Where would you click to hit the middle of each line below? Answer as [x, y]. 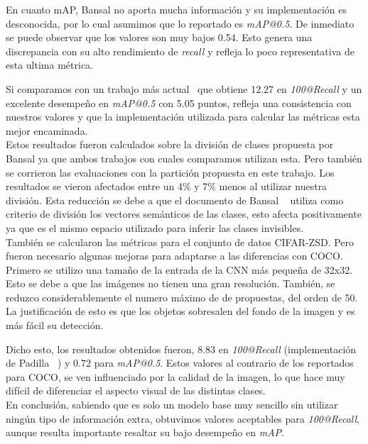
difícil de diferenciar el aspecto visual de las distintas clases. [136, 390]
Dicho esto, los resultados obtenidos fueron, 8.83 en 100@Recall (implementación [181, 349]
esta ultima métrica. [49, 65]
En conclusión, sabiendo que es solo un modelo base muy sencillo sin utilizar [172, 405]
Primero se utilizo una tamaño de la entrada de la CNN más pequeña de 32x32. [179, 269]
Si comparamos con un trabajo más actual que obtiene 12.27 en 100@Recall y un [184, 88]
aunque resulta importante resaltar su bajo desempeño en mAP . [145, 432]
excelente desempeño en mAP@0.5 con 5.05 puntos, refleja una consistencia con [179, 102]
